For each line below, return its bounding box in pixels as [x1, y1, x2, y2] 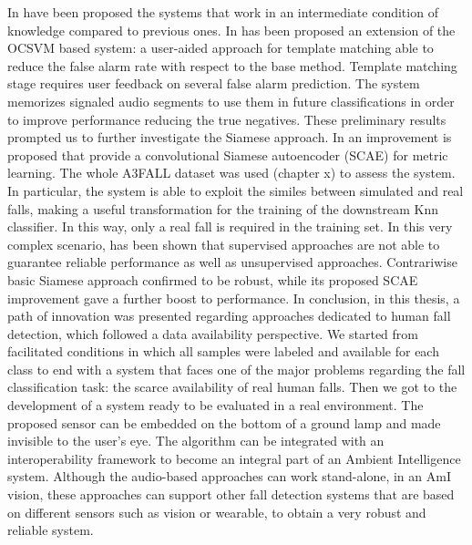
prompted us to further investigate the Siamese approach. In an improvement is [7, 128, 452, 147]
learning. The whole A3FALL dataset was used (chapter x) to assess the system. [7, 163, 456, 182]
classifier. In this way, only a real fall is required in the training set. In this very [7, 217, 453, 236]
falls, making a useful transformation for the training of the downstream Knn [7, 199, 439, 218]
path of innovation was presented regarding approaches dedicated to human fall [7, 306, 451, 325]
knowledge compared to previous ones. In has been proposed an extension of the [7, 20, 456, 39]
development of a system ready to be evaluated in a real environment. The [7, 396, 424, 415]
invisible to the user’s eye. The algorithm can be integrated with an [7, 431, 385, 450]
